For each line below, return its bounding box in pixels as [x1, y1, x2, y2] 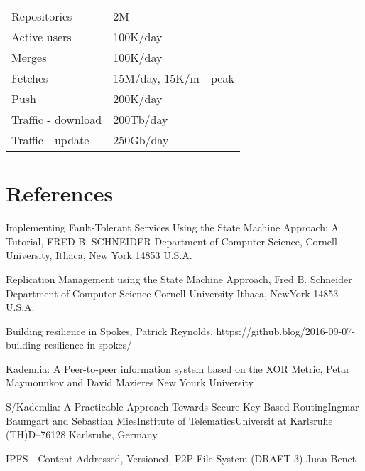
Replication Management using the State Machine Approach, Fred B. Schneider [6, 271, 352, 286]
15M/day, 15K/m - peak [113, 70, 234, 86]
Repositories [11, 8, 72, 24]
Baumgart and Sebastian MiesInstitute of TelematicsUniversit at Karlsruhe [6, 413, 333, 428]
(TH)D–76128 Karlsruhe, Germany [6, 427, 158, 442]
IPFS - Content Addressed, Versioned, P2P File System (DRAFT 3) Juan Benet [6, 450, 356, 465]
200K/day [113, 90, 163, 107]
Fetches [11, 70, 48, 86]
